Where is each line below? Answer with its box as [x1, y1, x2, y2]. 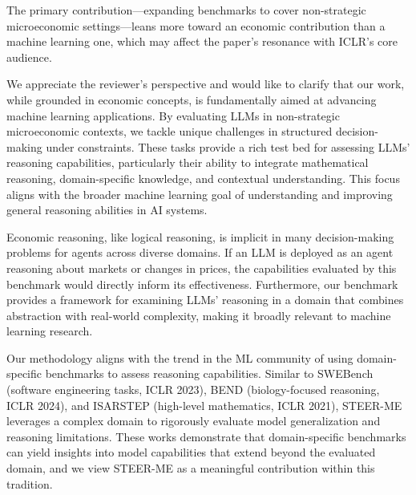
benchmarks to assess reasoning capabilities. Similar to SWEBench [45, 365, 374, 382]
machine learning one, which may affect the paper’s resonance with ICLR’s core [6, 33, 398, 50]
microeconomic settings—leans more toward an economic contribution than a [6, 17, 386, 34]
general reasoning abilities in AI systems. [6, 201, 208, 218]
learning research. [6, 323, 93, 339]
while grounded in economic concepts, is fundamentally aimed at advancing [6, 91, 377, 108]
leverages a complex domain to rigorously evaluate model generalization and [6, 412, 381, 429]
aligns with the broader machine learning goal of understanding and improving [6, 185, 393, 202]
